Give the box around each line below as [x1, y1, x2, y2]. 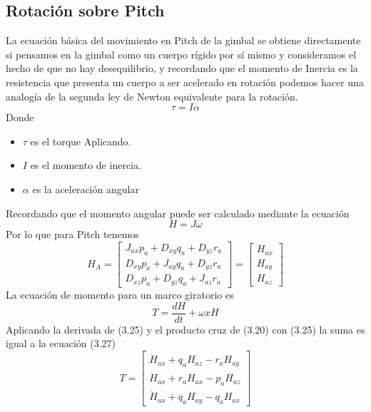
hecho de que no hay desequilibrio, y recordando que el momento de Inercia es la [6, 61, 358, 76]
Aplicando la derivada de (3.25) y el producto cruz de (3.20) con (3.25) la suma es [6, 321, 365, 336]
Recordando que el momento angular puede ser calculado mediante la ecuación [6, 205, 350, 220]
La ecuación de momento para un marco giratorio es [6, 287, 234, 302]
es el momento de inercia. [30, 158, 141, 172]
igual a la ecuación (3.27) [6, 336, 116, 351]
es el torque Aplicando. [30, 133, 131, 148]
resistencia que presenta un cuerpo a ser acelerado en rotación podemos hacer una [6, 74, 364, 89]
